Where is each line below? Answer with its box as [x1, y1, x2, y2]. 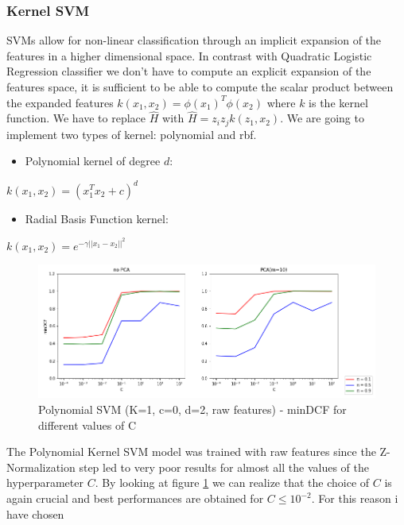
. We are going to [280, 110, 364, 126]
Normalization [6, 458, 76, 475]
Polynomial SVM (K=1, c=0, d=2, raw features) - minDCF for [38, 401, 347, 418]
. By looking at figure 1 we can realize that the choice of [95, 474, 370, 491]
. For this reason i [311, 490, 398, 507]
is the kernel [309, 94, 368, 110]
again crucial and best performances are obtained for [6, 490, 264, 507]
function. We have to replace [6, 110, 146, 126]
